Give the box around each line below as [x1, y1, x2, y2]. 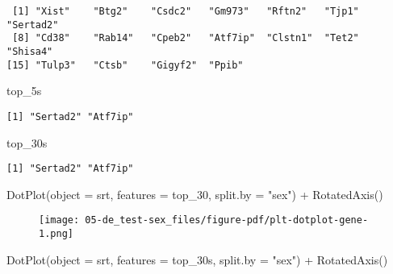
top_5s [6, 82, 42, 99]
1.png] [39, 228, 73, 240]
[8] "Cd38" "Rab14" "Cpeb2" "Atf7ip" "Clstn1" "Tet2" [12, 32, 359, 44]
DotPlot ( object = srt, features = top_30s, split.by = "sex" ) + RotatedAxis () [6, 251, 388, 268]
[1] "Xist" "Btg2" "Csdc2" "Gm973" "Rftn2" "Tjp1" [12, 6, 359, 17]
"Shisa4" [6, 45, 53, 57]
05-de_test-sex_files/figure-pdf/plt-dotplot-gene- [85, 214, 369, 226]
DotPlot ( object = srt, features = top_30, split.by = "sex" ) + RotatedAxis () [6, 185, 383, 202]
